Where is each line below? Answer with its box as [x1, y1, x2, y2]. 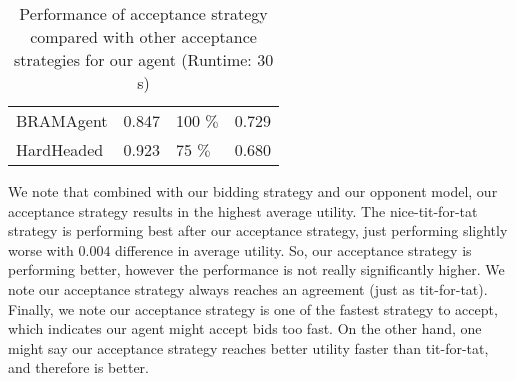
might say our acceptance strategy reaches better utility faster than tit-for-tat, [8, 337, 489, 358]
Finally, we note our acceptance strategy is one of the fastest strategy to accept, [8, 298, 498, 319]
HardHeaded [16, 138, 104, 161]
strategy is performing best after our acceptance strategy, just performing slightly [8, 220, 508, 241]
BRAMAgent [16, 109, 108, 132]
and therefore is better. [8, 357, 149, 378]
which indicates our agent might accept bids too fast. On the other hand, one [8, 318, 482, 339]
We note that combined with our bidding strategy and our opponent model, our [8, 181, 498, 201]
